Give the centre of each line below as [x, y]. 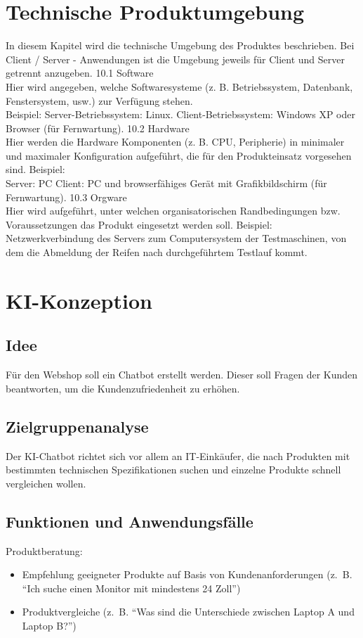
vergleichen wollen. [46, 483]
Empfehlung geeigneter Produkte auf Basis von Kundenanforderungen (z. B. [187, 574]
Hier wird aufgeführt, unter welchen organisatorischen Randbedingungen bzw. [173, 211]
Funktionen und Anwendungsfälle [130, 521]
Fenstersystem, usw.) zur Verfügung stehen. [99, 100]
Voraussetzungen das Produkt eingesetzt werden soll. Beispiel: [139, 224]
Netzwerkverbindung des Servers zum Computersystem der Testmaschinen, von [176, 238]
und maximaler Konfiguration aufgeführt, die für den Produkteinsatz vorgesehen [179, 155]
